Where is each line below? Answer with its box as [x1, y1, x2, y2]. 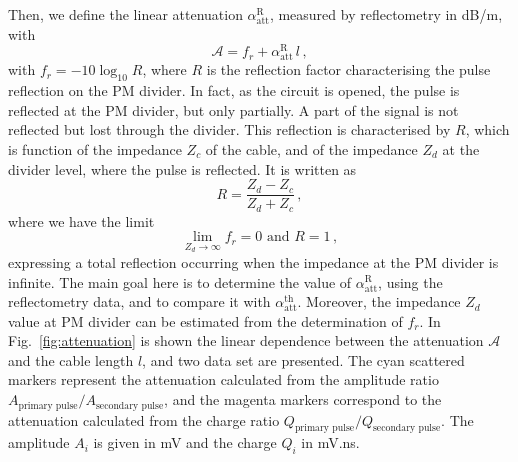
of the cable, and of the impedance [205, 139, 418, 159]
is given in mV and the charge [93, 432, 277, 453]
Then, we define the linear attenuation [8, 4, 243, 24]
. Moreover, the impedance [297, 291, 461, 312]
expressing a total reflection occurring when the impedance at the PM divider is [8, 251, 499, 272]
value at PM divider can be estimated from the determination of [8, 310, 403, 331]
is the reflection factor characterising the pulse [206, 59, 491, 80]
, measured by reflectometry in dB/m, [269, 4, 503, 24]
